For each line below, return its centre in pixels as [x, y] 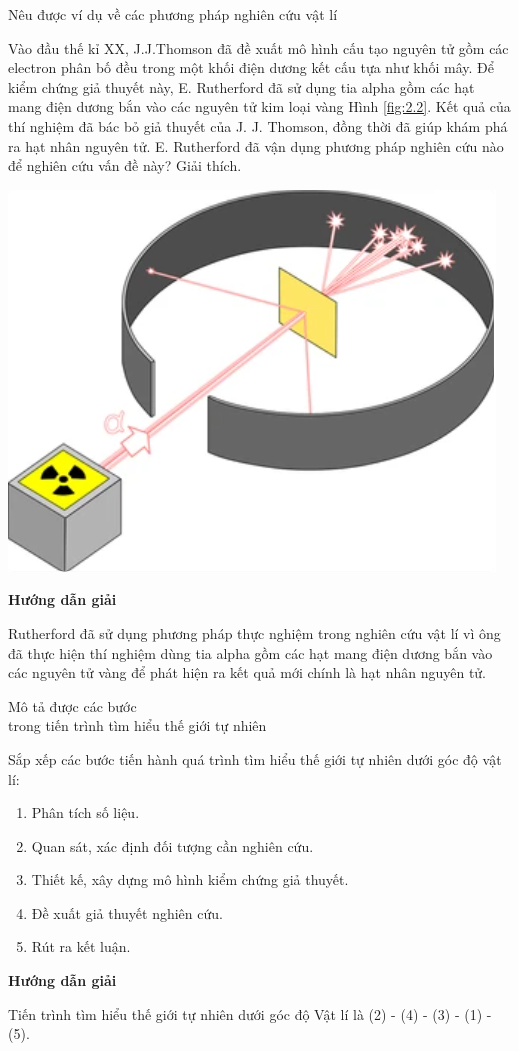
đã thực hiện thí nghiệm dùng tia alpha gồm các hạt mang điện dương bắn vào [250, 652]
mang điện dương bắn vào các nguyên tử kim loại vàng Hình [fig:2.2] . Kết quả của [259, 106]
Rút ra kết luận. [81, 946]
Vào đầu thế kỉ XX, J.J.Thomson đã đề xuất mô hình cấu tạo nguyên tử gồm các [258, 47]
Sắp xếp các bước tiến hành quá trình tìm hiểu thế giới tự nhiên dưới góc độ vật [255, 758]
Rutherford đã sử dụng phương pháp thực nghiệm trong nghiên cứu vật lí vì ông [254, 632]
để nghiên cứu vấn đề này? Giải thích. [125, 165]
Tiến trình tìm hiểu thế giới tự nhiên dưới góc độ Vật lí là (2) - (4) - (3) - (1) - [250, 1013]
